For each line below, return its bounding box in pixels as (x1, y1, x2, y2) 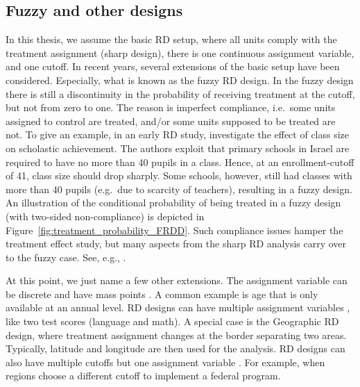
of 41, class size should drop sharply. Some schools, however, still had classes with (6, 168, 352, 183)
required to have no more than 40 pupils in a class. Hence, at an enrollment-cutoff (6, 154, 354, 169)
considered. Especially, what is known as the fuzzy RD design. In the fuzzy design (6, 72, 354, 87)
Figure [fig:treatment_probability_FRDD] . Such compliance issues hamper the (6, 222, 343, 237)
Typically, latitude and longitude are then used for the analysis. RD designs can (6, 341, 345, 356)
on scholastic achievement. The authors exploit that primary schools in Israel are (6, 140, 350, 155)
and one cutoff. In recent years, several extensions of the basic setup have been (6, 59, 340, 74)
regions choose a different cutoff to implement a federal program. (6, 368, 281, 383)
